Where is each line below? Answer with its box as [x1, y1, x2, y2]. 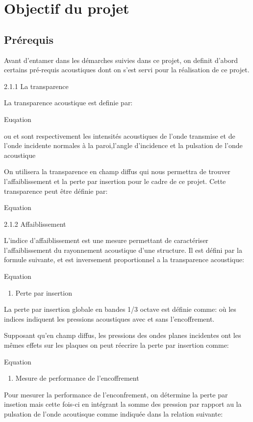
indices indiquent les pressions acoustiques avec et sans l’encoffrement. [4, 313, 215, 324]
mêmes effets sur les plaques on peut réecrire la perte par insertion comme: [4, 340, 229, 350]
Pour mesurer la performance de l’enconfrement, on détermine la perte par [4, 389, 228, 399]
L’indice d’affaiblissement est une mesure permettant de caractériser [4, 235, 208, 245]
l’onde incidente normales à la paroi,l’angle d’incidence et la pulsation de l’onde [4, 140, 243, 151]
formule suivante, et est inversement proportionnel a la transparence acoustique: [4, 254, 244, 265]
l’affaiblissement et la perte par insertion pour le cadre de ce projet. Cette [4, 176, 226, 186]
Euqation [4, 114, 31, 124]
